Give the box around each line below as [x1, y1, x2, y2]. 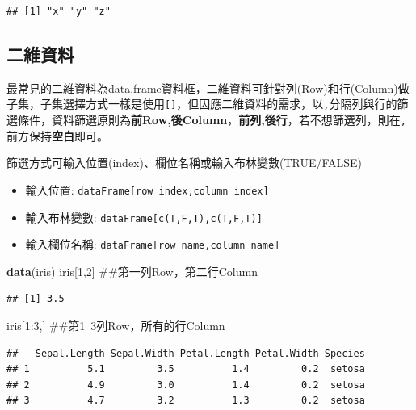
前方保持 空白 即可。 [6, 127, 108, 144]
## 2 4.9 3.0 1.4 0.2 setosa [6, 379, 365, 391]
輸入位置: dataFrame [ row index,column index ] [25, 181, 269, 198]
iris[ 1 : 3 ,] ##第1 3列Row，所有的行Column [6, 317, 225, 334]
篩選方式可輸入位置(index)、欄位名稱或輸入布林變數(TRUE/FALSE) [6, 154, 363, 171]
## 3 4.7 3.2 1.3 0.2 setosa [6, 395, 365, 407]
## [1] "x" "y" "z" [6, 6, 111, 17]
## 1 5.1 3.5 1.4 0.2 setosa [6, 363, 365, 375]
